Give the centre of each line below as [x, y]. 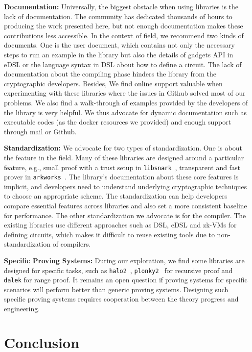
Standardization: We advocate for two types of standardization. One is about [123, 148]
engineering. [22, 309]
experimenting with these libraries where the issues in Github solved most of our [125, 93]
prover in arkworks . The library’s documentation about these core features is [121, 177]
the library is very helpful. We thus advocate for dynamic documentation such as [125, 112]
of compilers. [72, 244]
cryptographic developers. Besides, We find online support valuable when [113, 83]
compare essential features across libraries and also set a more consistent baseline [126, 205]
